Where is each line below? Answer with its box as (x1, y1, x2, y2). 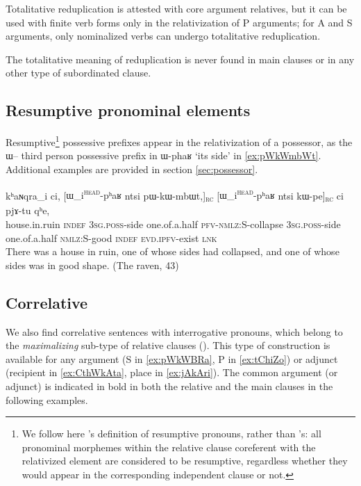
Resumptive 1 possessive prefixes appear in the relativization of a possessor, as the (6, 133, 353, 149)
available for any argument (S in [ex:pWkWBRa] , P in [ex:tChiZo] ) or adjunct (6, 351, 338, 366)
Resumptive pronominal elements (6, 99, 251, 121)
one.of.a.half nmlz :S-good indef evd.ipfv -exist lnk (6, 230, 217, 245)
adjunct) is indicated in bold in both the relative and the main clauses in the (6, 378, 333, 393)
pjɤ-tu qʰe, (6, 203, 50, 218)
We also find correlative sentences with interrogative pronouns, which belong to (6, 324, 343, 339)
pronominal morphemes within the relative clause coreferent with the (22, 439, 316, 454)
